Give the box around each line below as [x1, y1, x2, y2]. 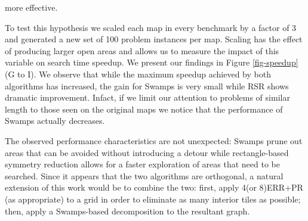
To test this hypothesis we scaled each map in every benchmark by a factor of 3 [5, 21, 297, 33]
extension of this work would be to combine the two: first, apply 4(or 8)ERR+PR [5, 181, 303, 194]
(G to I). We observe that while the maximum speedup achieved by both [5, 67, 271, 80]
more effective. [5, 1, 58, 13]
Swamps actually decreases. [5, 114, 105, 127]
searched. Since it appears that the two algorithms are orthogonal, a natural [5, 169, 284, 182]
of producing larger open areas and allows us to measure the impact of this [5, 44, 279, 57]
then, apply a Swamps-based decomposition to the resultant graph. [5, 204, 250, 217]
